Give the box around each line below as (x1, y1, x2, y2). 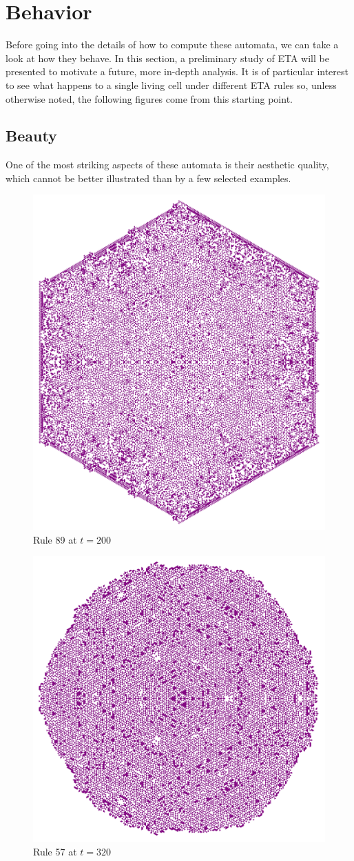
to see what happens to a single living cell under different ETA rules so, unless (6, 77, 337, 92)
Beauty (6, 125, 57, 146)
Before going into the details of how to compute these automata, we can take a (6, 37, 339, 52)
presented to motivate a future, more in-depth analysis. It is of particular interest (6, 64, 349, 79)
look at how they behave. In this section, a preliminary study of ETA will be (6, 50, 329, 65)
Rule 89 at (33, 532, 77, 546)
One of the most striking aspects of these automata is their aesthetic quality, (6, 157, 329, 172)
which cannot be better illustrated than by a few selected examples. (6, 170, 291, 185)
